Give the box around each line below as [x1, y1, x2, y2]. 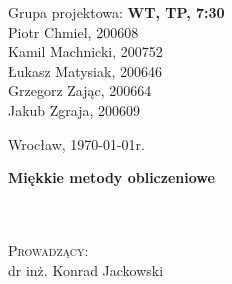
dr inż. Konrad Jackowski [8, 259, 164, 280]
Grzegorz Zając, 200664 [8, 80, 152, 101]
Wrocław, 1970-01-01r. [8, 133, 146, 154]
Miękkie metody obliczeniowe [8, 167, 215, 188]
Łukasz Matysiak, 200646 [8, 60, 162, 81]
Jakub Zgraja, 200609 [8, 99, 141, 120]
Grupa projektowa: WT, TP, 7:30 [8, 2, 225, 22]
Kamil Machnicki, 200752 [8, 41, 163, 62]
